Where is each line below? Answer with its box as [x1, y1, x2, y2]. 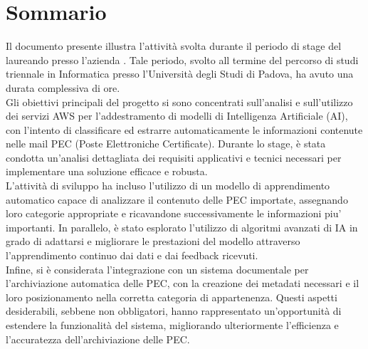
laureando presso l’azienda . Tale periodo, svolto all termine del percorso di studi [6, 52, 359, 67]
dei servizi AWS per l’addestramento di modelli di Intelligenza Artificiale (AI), [6, 108, 348, 123]
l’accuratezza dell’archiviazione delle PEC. [6, 331, 190, 346]
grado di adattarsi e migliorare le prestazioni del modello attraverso [6, 234, 300, 249]
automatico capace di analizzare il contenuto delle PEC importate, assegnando [6, 192, 348, 207]
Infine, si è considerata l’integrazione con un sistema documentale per [6, 261, 309, 276]
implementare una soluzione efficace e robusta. [6, 164, 208, 179]
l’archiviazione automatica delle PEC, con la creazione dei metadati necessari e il [6, 276, 359, 291]
